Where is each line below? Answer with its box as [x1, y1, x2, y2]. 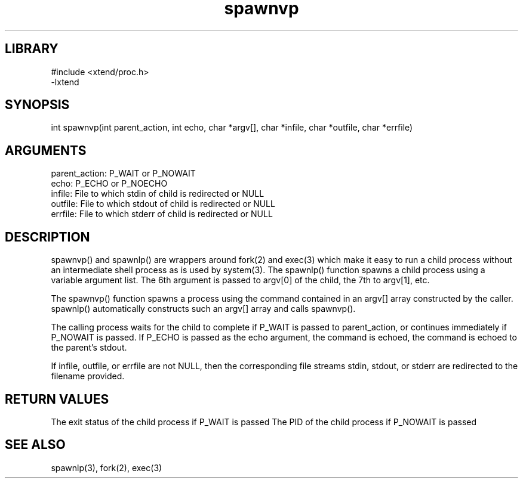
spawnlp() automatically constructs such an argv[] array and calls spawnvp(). [51, 304, 356, 314]
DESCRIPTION [5, 229, 90, 244]
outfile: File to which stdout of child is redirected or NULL [51, 199, 275, 209]
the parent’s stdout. [51, 342, 127, 353]
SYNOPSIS [5, 97, 70, 113]
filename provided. [51, 371, 125, 382]
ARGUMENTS [5, 143, 87, 158]
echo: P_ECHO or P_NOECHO [51, 178, 168, 189]
